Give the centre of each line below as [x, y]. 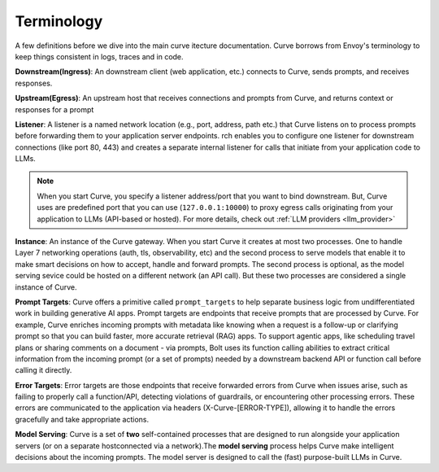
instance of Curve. [46, 287]
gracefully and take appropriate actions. [82, 419]
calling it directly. [43, 370]
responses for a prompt [54, 109]
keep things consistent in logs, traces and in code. [99, 56]
